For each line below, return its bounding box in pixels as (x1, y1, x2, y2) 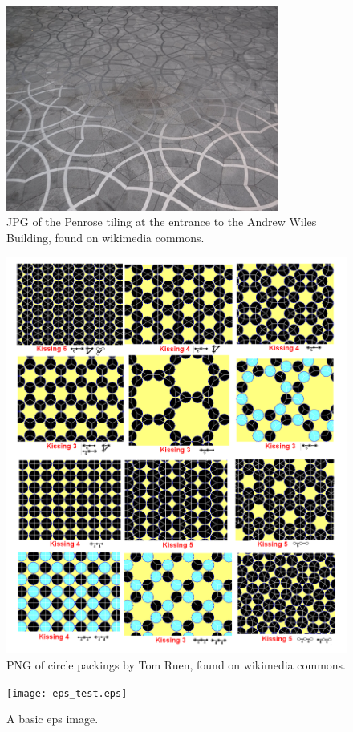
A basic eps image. (6, 710, 99, 727)
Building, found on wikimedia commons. (6, 228, 205, 245)
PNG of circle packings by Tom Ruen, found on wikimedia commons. (6, 657, 347, 673)
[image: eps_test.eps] (6, 687, 128, 699)
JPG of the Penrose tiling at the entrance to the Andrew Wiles (6, 213, 317, 230)
